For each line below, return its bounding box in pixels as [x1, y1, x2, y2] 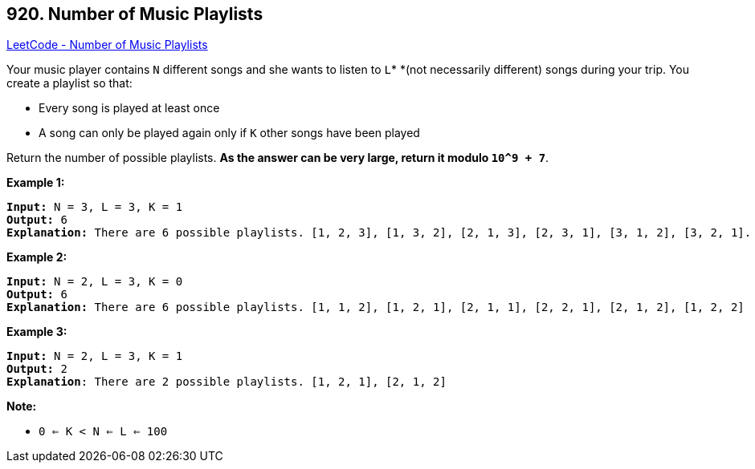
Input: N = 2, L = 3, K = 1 [6, 350, 183, 363]
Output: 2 [6, 362, 67, 376]
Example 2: [6, 250, 67, 265]
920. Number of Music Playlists [6, 4, 263, 24]
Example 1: [6, 176, 65, 190]
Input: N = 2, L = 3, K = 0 [6, 275, 183, 289]
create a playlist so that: [6, 76, 133, 91]
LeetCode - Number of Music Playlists [6, 38, 208, 52]
